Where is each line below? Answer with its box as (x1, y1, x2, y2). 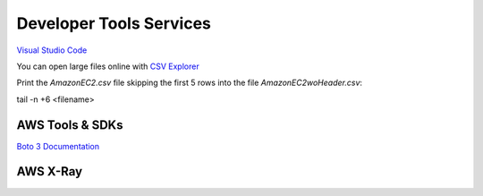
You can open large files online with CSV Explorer (16, 61, 200, 72)
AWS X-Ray (16, 164, 83, 179)
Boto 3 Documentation (16, 141, 100, 151)
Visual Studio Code (16, 45, 88, 55)
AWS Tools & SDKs (16, 117, 123, 132)
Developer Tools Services (16, 13, 212, 33)
